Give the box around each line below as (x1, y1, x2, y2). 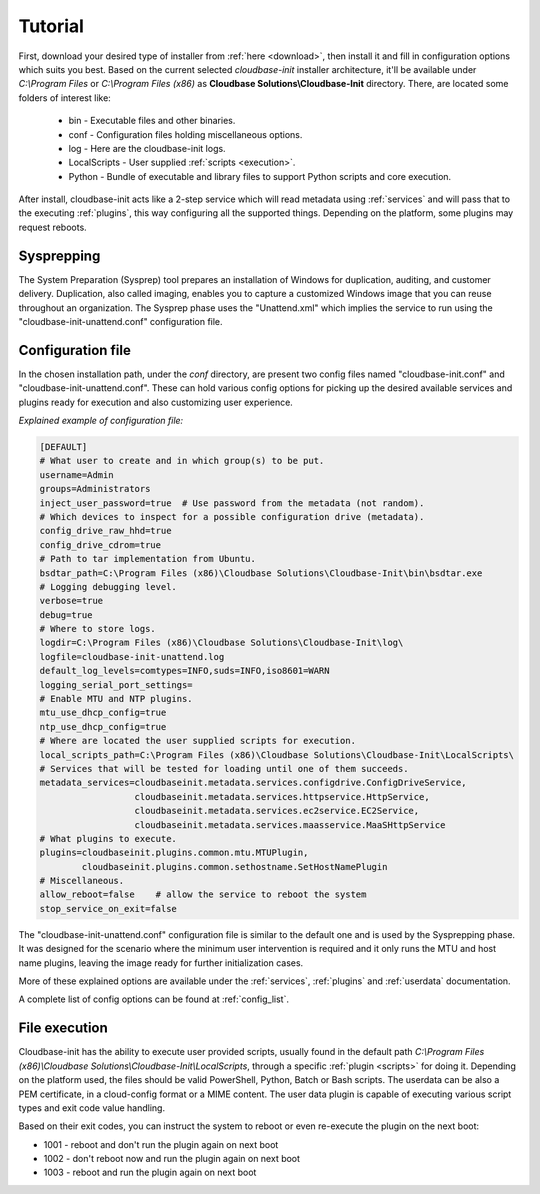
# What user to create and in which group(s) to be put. (39, 455, 325, 467)
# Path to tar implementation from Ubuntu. (39, 553, 257, 565)
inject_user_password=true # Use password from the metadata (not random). (39, 497, 425, 509)
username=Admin (39, 469, 114, 480)
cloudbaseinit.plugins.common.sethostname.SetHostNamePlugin (81, 861, 388, 872)
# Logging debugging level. (39, 581, 177, 592)
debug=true (39, 609, 93, 620)
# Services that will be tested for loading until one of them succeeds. (39, 763, 409, 774)
